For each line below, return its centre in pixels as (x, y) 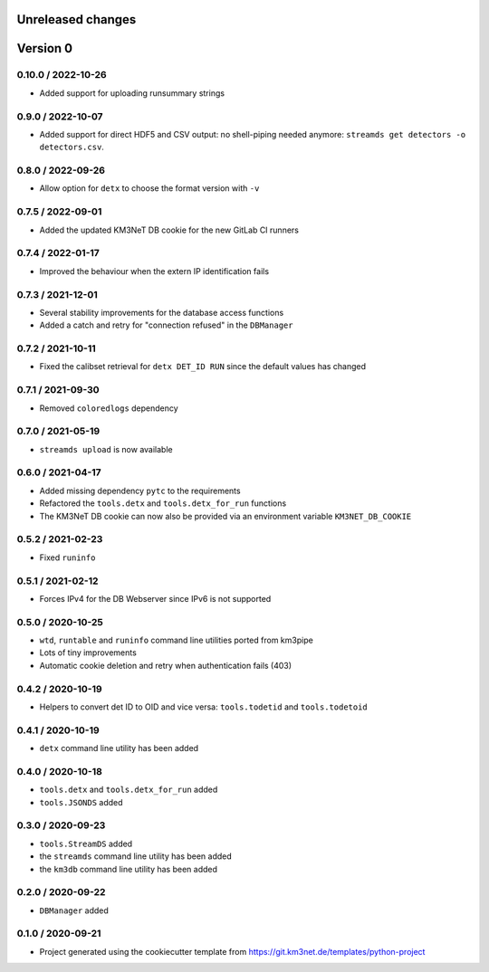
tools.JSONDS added (81, 802)
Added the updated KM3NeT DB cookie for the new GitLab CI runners (169, 230)
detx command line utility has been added (119, 748)
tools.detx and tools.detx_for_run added (129, 790)
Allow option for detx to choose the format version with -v (149, 188)
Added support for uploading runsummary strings (132, 93)
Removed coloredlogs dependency (109, 408)
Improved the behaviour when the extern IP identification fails (154, 271)
